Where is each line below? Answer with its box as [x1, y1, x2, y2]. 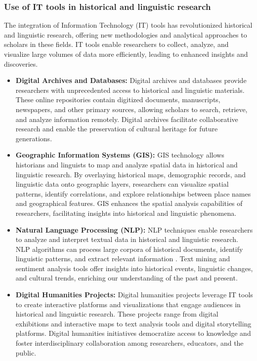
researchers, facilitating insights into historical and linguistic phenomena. [15, 207, 237, 218]
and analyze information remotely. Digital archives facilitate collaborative [15, 114, 238, 124]
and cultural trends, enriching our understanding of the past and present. [15, 273, 238, 283]
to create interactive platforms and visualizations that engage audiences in [15, 299, 241, 309]
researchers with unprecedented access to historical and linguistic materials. [15, 84, 245, 95]
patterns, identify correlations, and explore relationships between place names [15, 188, 251, 199]
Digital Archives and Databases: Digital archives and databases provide [15, 75, 247, 85]
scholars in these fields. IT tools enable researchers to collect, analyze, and [4, 39, 229, 49]
